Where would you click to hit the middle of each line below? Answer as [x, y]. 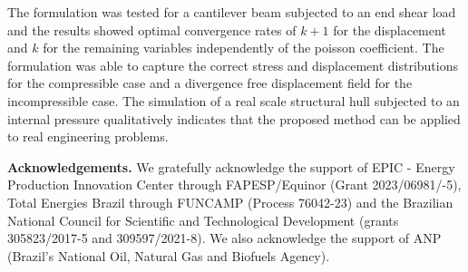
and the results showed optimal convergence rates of [152, 29]
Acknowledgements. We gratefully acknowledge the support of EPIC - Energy [231, 166]
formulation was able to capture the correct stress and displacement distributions [233, 65]
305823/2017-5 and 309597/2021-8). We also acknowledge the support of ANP [224, 238]
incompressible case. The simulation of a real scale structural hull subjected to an [234, 100]
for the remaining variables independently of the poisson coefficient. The [244, 48]
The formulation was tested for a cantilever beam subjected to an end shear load [232, 12]
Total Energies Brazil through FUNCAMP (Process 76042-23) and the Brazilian [230, 202]
